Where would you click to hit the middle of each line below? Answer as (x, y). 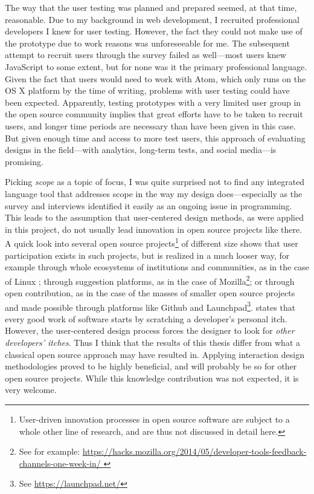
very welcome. (31, 390)
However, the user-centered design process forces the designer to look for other (150, 330)
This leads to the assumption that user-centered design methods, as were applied (154, 217)
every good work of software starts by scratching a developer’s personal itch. (146, 318)
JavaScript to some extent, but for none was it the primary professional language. (156, 66)
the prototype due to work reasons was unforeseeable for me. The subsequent (147, 43)
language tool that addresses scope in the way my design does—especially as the (154, 193)
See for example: (50, 451)
